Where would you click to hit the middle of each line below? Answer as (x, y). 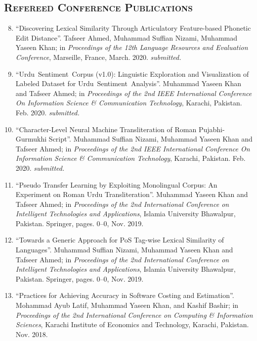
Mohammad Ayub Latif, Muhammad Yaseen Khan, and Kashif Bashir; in (127, 305)
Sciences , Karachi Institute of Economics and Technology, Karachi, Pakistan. (132, 324)
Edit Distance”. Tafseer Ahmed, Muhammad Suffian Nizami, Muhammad (127, 37)
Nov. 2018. (32, 334)
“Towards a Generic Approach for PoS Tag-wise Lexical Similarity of (120, 240)
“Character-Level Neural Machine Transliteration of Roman (106, 129)
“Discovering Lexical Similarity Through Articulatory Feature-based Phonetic (133, 28)
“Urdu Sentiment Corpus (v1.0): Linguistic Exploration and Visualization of (132, 73)
